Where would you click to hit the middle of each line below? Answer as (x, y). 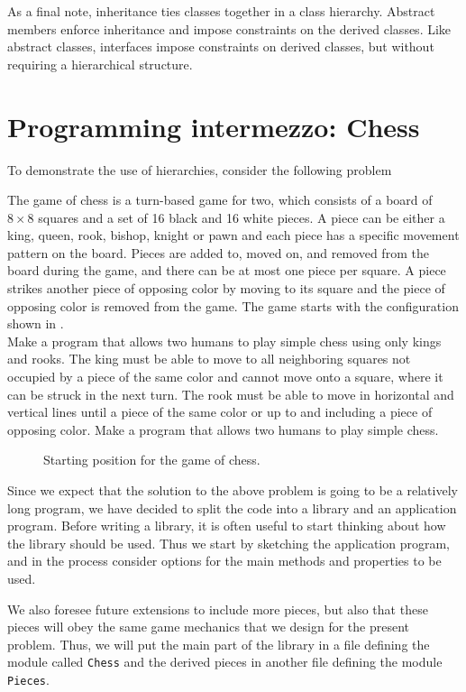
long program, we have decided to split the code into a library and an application (232, 507)
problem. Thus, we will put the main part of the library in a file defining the (219, 644)
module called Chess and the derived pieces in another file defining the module (225, 662)
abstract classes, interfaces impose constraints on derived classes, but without (221, 46)
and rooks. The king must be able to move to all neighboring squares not (209, 359)
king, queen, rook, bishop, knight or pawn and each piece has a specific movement (233, 235)
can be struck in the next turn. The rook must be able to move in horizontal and (231, 394)
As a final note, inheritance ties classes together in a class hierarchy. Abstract (221, 11)
